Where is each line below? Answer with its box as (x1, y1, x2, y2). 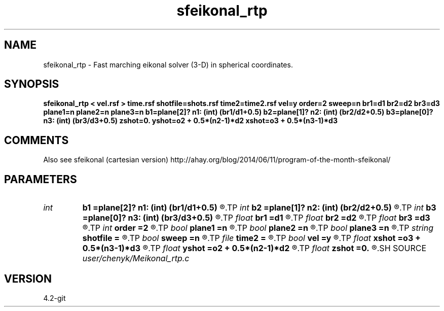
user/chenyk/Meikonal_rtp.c (82, 253, 190, 264)
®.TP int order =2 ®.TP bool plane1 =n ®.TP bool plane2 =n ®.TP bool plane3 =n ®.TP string (82, 223, 433, 233)
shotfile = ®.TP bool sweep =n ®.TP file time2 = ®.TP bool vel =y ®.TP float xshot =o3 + (82, 233, 421, 244)
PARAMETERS (4, 172, 77, 186)
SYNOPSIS (4, 78, 59, 91)
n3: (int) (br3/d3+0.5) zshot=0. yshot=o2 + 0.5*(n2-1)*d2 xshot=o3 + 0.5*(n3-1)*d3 (43, 116, 338, 125)
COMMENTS (4, 133, 69, 147)
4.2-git (43, 293, 66, 302)
